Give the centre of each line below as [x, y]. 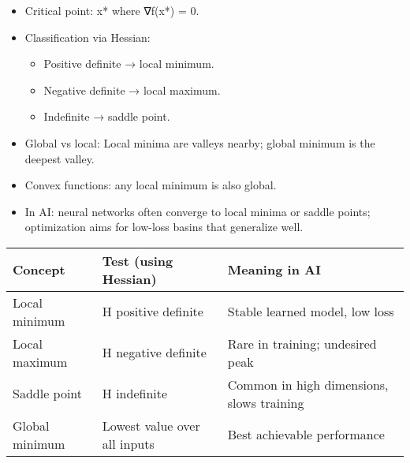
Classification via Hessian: [88, 37]
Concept [39, 270]
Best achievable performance [306, 435]
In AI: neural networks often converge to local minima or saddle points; [198, 211]
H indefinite [135, 394]
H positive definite [153, 312]
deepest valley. [60, 158]
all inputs [128, 443]
